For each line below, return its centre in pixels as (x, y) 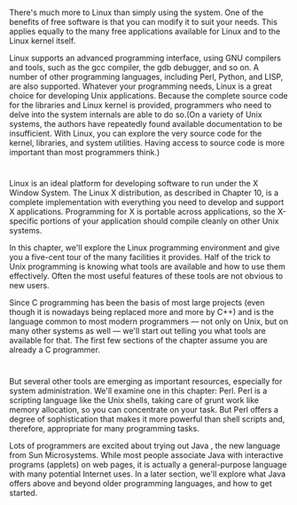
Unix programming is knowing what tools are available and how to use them (147, 267)
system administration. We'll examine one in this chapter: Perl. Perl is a (138, 391)
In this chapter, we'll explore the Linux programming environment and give (145, 248)
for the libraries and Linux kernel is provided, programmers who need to (141, 106)
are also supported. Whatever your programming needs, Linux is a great (141, 86)
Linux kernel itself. (43, 41)
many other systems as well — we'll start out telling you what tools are (137, 331)
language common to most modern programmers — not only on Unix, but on (149, 321)
